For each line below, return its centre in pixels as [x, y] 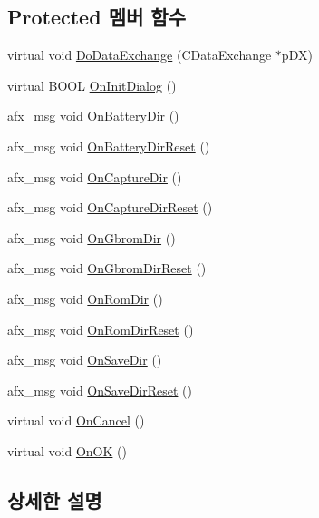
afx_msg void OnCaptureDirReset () [110, 207]
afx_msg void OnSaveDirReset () [100, 390]
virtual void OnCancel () [76, 420]
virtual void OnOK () [67, 450]
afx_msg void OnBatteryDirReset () [109, 146]
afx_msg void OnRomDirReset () [101, 329]
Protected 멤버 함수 [97, 17]
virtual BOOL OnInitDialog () [92, 85]
